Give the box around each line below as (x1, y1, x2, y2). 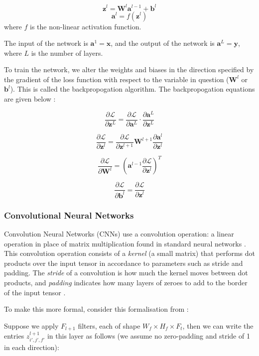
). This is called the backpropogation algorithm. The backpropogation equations (10, 84, 255, 94)
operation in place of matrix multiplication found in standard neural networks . (4, 238, 246, 248)
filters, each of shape (78, 320, 140, 331)
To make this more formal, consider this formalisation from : (4, 304, 189, 314)
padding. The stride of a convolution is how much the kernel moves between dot (4, 267, 248, 278)
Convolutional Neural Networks (4, 209, 134, 221)
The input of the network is (4, 38, 88, 48)
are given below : (4, 94, 56, 104)
